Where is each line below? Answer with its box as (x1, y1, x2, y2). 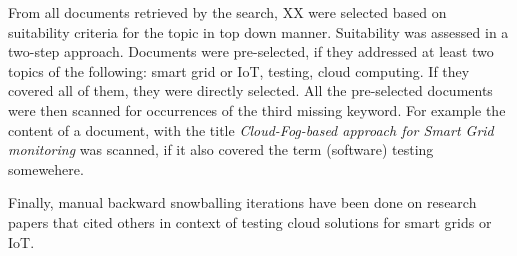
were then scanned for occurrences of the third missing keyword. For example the (8, 99, 506, 120)
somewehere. (8, 158, 84, 179)
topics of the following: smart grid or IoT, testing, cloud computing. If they (8, 60, 470, 81)
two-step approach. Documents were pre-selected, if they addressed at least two (8, 41, 494, 62)
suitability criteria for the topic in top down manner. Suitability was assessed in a (8, 21, 509, 42)
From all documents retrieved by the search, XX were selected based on (8, 2, 447, 22)
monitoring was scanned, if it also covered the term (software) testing (8, 139, 434, 160)
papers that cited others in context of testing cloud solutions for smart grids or (8, 211, 492, 232)
